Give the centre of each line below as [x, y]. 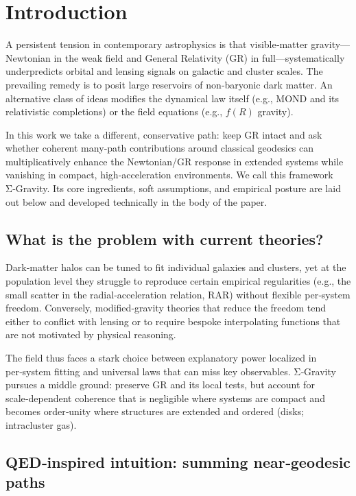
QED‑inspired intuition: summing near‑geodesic [178, 461]
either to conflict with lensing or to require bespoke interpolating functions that [173, 321]
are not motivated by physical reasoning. [91, 334]
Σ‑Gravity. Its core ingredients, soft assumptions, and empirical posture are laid [173, 188]
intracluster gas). [41, 424]
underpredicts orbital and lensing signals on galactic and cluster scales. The [164, 71]
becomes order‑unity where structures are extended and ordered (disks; [155, 411]
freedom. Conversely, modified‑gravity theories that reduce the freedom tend [166, 308]
